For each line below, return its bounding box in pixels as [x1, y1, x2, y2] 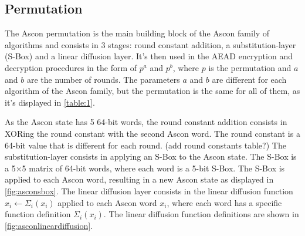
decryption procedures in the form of [5, 61, 137, 73]
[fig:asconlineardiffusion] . [5, 219, 93, 231]
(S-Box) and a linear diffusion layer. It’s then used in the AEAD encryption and [5, 50, 293, 62]
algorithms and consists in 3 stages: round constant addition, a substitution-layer [5, 38, 296, 50]
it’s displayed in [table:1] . [5, 96, 95, 108]
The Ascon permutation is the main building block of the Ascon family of [5, 27, 270, 39]
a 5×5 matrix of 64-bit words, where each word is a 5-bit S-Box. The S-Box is [5, 161, 285, 174]
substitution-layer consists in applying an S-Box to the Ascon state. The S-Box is [5, 150, 297, 163]
